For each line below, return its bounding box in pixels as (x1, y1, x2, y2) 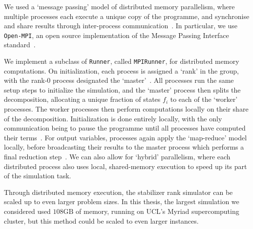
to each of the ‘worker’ (170, 94, 238, 104)
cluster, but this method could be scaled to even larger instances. (4, 215, 199, 226)
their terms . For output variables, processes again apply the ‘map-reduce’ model (4, 132, 247, 142)
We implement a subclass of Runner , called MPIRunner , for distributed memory (4, 56, 239, 66)
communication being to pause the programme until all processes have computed (4, 123, 246, 133)
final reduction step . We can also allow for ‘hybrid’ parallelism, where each (4, 152, 231, 162)
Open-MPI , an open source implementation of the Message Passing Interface (4, 30, 229, 40)
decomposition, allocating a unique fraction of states (4, 94, 161, 104)
